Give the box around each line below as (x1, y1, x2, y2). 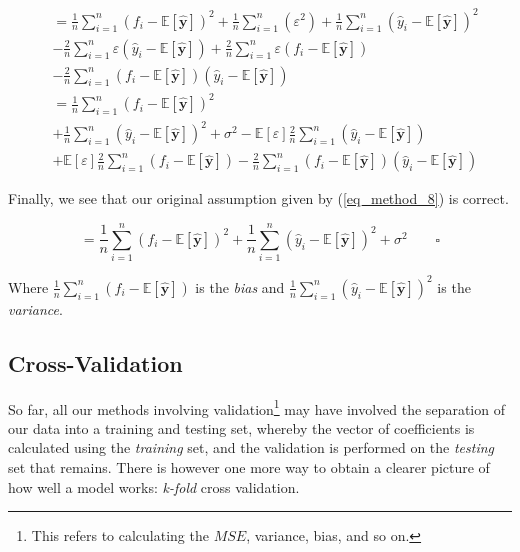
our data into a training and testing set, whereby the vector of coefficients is (8, 417, 475, 438)
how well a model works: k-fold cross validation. (8, 476, 300, 497)
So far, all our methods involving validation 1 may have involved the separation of (8, 395, 505, 419)
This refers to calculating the (31, 525, 209, 546)
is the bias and (195, 276, 285, 297)
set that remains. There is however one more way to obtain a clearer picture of (8, 456, 490, 477)
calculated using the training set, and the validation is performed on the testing (8, 437, 495, 458)
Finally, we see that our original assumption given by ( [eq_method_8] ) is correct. (8, 188, 509, 209)
